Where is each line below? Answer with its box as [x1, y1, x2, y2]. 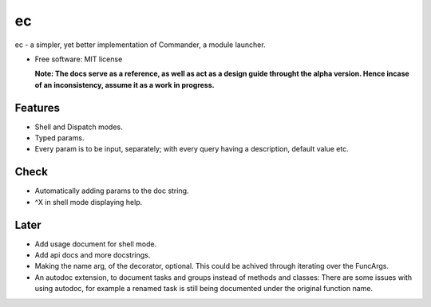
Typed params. [34, 133, 85, 143]
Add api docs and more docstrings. [34, 250, 151, 259]
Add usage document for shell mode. [34, 239, 157, 249]
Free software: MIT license [34, 54, 123, 64]
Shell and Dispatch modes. [34, 122, 123, 132]
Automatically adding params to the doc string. [34, 186, 189, 195]
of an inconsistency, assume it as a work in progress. [34, 80, 215, 89]
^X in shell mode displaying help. [34, 197, 143, 207]
